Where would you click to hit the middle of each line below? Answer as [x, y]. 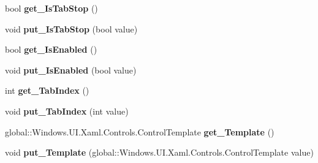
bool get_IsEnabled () [51, 49]
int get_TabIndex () [47, 90]
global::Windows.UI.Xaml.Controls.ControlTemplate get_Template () [140, 131]
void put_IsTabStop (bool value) [71, 28]
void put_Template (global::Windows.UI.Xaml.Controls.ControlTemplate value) [159, 152]
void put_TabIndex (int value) [67, 111]
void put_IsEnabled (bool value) [71, 70]
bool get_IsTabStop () [51, 8]
